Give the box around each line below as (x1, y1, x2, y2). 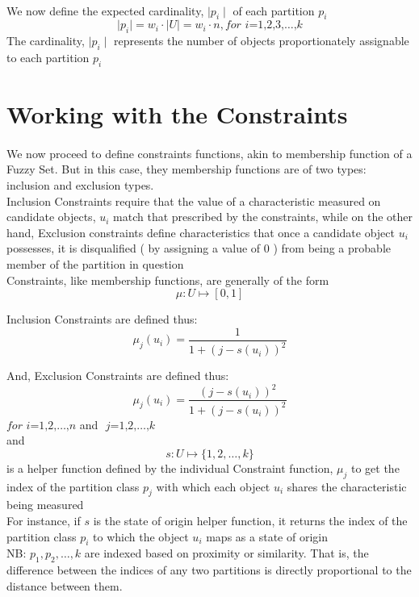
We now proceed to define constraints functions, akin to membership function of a (6, 144, 413, 161)
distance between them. (6, 577, 123, 594)
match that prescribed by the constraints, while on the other (113, 208, 413, 225)
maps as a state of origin (206, 528, 328, 545)
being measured (6, 496, 84, 513)
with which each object (156, 478, 270, 495)
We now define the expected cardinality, (6, 2, 204, 19)
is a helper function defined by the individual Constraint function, (6, 459, 333, 476)
